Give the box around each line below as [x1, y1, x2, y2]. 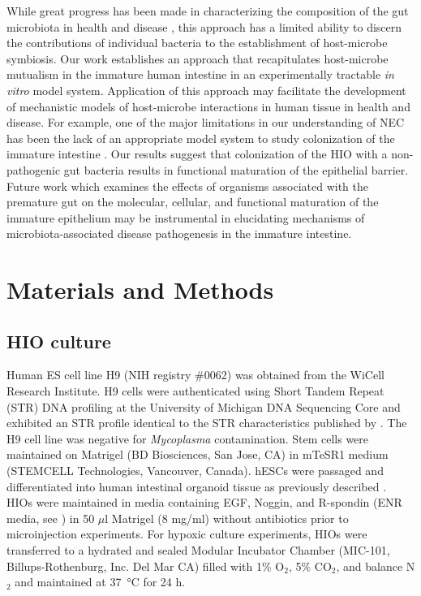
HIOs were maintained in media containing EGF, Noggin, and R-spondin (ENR [6, 494, 402, 511]
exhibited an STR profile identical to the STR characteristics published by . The [6, 414, 407, 431]
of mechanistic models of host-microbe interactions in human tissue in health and [6, 97, 410, 114]
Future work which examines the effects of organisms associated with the [6, 177, 368, 194]
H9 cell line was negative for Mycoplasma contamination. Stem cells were [6, 430, 369, 447]
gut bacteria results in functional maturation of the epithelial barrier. [63, 161, 409, 178]
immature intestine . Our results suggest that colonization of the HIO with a [6, 145, 388, 162]
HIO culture [6, 328, 111, 353]
